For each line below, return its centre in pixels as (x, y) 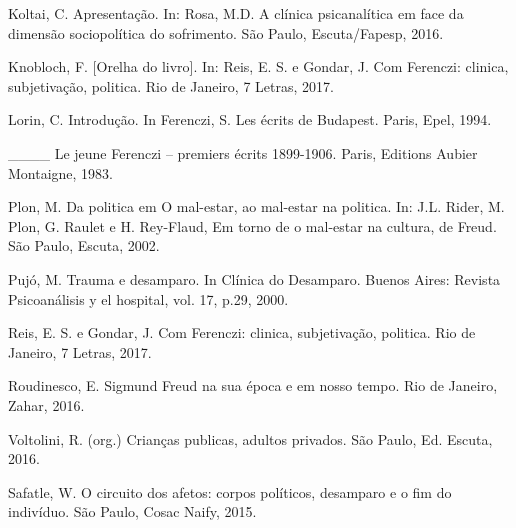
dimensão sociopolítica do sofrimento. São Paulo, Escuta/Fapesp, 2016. (226, 32)
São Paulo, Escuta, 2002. (84, 245)
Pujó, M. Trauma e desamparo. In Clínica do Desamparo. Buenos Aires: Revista (254, 278)
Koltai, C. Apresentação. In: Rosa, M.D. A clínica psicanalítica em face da (236, 13)
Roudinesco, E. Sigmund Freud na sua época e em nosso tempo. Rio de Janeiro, (253, 385)
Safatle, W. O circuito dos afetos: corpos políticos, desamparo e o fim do (230, 491)
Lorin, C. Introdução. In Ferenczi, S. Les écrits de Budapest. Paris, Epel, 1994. (250, 119)
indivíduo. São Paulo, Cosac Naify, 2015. (132, 511)
